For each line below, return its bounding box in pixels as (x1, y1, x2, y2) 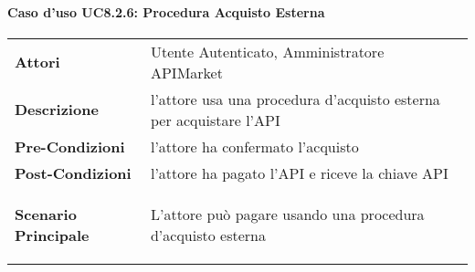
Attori (15, 51, 60, 73)
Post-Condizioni (15, 162, 132, 183)
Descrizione (15, 99, 99, 120)
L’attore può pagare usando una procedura (150, 203, 425, 225)
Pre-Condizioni (15, 135, 125, 157)
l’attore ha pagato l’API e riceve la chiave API (150, 162, 449, 183)
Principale (15, 224, 90, 246)
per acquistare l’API (150, 109, 280, 131)
